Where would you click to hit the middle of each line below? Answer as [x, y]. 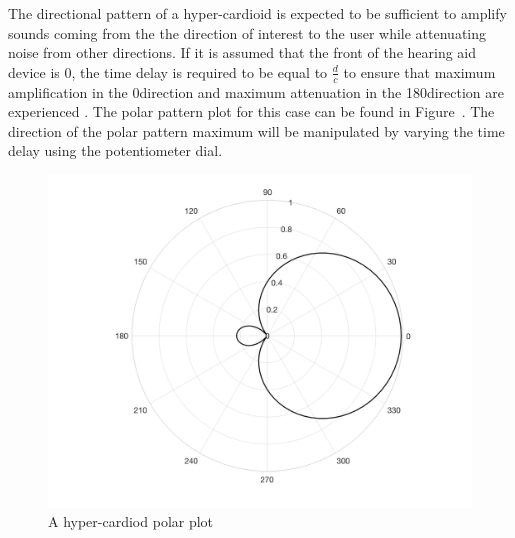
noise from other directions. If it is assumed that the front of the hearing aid [242, 52]
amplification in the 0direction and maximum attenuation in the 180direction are [256, 91]
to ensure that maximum [419, 71]
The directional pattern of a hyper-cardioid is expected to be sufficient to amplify [257, 13]
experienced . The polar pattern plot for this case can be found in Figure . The [251, 111]
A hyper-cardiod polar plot [131, 521]
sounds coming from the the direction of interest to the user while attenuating [247, 32]
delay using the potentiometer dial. [115, 150]
